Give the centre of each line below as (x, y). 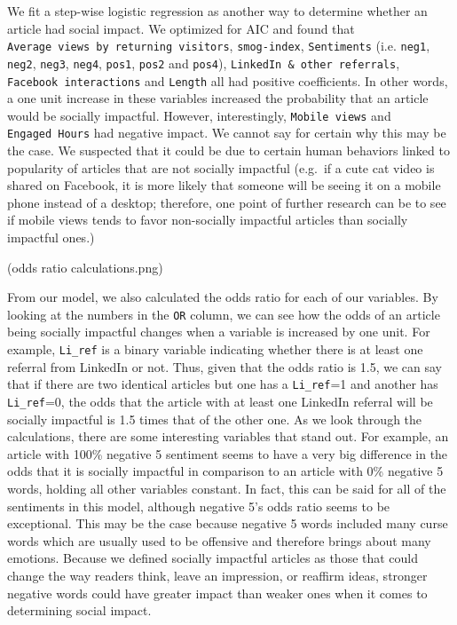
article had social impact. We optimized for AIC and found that (181, 28)
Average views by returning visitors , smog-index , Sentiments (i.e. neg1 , (219, 46)
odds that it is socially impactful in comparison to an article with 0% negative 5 (225, 471)
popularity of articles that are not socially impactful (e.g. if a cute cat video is (221, 167)
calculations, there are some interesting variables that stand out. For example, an (228, 436)
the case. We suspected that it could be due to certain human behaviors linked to (228, 150)
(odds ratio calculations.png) (85, 267)
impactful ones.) (51, 237)
